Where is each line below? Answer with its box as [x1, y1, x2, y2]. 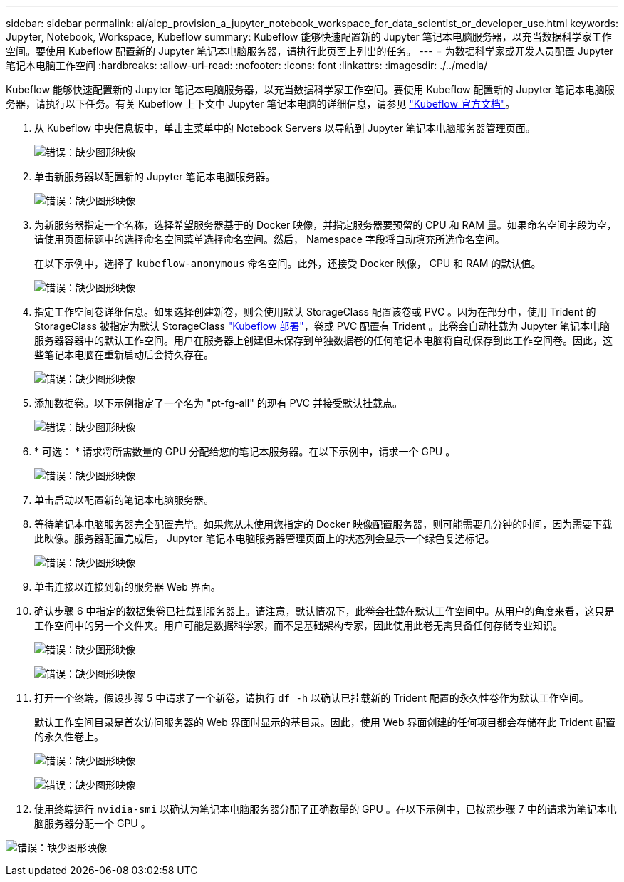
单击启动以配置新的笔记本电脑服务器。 [34, 494, 214, 506]
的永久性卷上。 [34, 730, 104, 742]
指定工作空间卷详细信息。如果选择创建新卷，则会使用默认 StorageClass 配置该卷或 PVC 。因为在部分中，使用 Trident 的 [34, 306, 596, 318]
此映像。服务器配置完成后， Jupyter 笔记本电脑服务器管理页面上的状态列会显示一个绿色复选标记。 [34, 532, 495, 544]
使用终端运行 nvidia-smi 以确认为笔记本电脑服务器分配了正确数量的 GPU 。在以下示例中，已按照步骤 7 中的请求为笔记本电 [34, 803, 617, 815]
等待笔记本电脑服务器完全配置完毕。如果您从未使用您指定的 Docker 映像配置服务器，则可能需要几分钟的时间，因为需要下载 [34, 518, 613, 530]
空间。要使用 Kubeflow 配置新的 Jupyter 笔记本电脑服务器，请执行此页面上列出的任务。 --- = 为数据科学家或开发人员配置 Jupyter [6, 45, 614, 57]
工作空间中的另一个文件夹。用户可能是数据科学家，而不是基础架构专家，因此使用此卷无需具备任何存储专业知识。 [34, 619, 563, 631]
